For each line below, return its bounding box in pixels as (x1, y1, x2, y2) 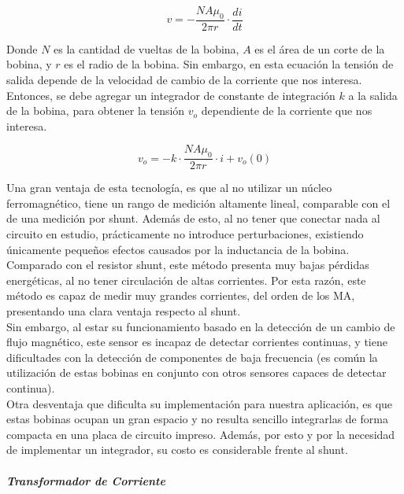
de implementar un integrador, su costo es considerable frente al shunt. (6, 441, 348, 458)
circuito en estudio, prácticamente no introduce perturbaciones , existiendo (6, 226, 364, 241)
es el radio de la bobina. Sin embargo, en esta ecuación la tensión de (64, 56, 394, 72)
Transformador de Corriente (6, 472, 165, 488)
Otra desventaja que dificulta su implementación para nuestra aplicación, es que (6, 395, 393, 411)
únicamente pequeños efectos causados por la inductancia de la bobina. (6, 241, 350, 257)
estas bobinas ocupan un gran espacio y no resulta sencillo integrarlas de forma (6, 411, 388, 427)
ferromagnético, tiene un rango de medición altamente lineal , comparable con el (6, 194, 391, 211)
